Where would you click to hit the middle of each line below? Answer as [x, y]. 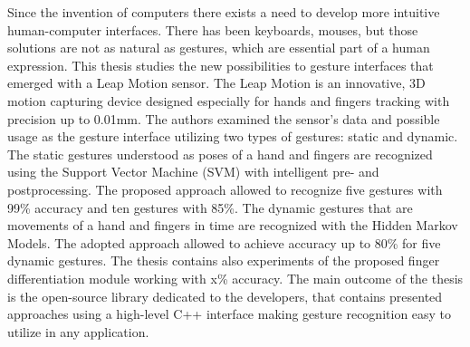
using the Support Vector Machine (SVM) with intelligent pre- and [193, 172]
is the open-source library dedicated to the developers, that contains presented [225, 296]
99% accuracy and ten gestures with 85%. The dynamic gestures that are [210, 207]
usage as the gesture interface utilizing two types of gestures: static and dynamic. [233, 136]
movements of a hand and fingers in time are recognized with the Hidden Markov [233, 225]
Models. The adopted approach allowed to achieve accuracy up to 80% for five [224, 242]
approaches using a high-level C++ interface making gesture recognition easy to [230, 314]
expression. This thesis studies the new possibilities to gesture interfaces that [221, 65]
